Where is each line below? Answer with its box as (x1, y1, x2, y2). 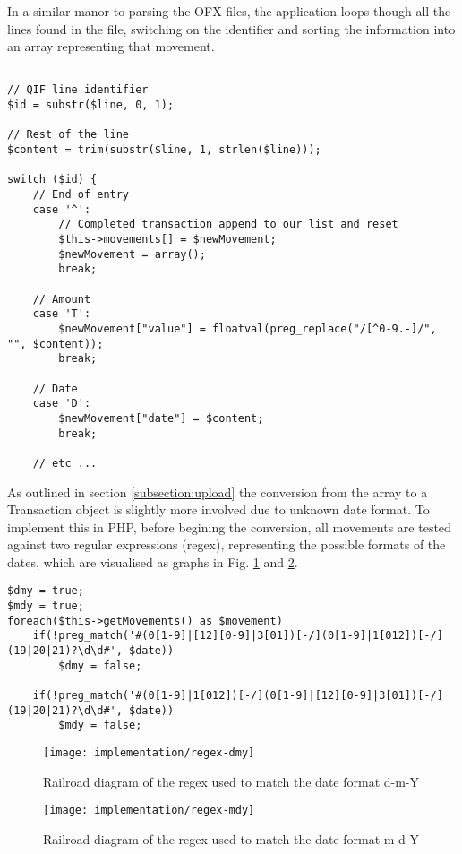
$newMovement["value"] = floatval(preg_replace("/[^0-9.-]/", (58, 322, 437, 335)
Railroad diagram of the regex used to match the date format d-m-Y (43, 772, 420, 790)
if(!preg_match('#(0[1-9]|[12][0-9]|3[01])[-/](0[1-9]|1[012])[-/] (32, 629, 443, 643)
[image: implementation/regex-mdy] (43, 804, 255, 817)
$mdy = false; (58, 719, 142, 732)
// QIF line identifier (7, 83, 149, 97)
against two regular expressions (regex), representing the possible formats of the (7, 535, 446, 554)
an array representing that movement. (7, 37, 215, 56)
